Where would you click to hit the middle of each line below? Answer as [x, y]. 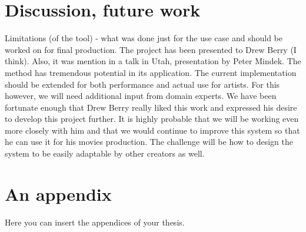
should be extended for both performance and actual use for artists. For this [142, 84]
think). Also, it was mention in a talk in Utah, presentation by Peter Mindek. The [153, 61]
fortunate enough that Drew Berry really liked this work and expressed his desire [151, 107]
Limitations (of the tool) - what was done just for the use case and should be [144, 38]
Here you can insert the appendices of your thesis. [95, 222]
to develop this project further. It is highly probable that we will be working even [152, 119]
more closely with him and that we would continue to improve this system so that [152, 130]
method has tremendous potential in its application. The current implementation [151, 72]
